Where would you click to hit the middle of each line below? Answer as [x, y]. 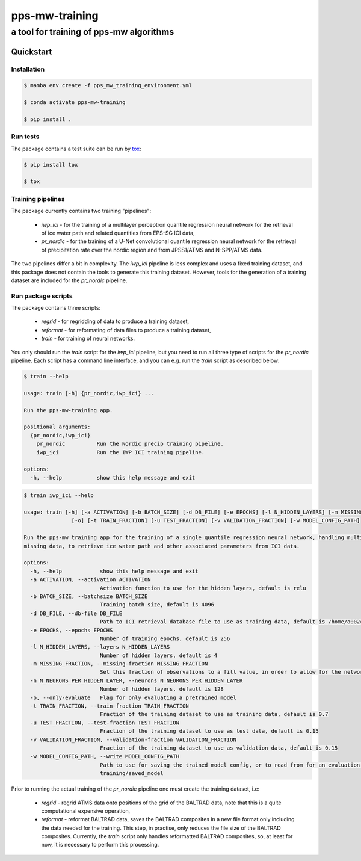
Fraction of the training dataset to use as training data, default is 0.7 [214, 714]
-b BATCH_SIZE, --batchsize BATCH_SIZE [89, 596]
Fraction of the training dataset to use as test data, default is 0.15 [209, 731]
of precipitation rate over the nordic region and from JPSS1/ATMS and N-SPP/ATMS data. [152, 250]
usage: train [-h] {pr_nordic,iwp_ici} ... [89, 393]
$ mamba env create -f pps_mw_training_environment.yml [108, 85]
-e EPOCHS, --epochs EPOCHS [72, 630]
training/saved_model [131, 773]
